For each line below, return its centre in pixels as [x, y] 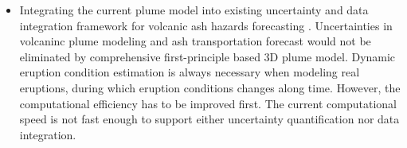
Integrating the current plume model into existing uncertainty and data [194, 10]
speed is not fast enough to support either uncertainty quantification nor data [209, 119]
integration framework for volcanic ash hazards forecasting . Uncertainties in [206, 25]
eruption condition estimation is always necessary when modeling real [190, 72]
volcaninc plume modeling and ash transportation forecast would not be [195, 41]
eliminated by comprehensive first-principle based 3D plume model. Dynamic [207, 56]
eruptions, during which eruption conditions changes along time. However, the [210, 87]
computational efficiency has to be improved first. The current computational [208, 103]
